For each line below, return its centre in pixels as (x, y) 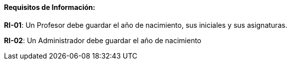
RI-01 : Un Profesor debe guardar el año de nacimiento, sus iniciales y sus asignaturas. (146, 25)
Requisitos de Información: (50, 7)
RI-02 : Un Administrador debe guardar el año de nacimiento (103, 40)
